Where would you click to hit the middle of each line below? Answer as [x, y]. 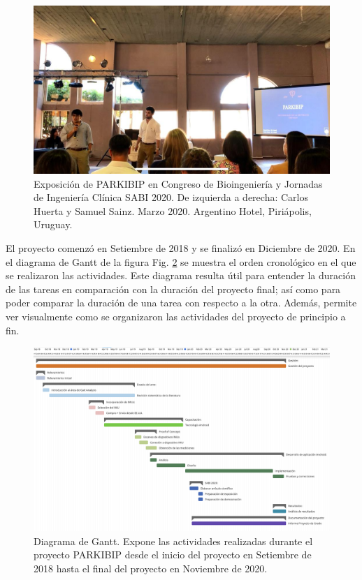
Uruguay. [53, 224]
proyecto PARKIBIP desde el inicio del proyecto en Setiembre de [173, 555]
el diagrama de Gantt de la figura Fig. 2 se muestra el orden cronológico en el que [181, 261]
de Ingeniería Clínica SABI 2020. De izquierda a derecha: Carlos [171, 197]
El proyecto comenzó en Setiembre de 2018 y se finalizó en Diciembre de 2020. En [181, 247]
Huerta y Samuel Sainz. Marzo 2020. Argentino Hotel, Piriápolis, [173, 210]
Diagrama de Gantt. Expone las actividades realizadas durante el [173, 541]
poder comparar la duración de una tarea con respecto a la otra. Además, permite [181, 303]
